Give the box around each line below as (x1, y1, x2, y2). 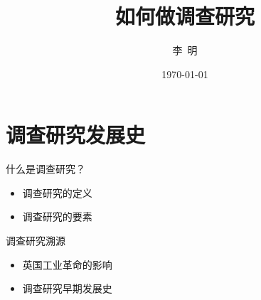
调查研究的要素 (22, 209, 92, 224)
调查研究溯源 (6, 233, 65, 248)
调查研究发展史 (6, 120, 146, 149)
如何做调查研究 (114, 1, 255, 31)
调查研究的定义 (22, 185, 92, 200)
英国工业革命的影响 (22, 257, 112, 272)
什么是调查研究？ (6, 161, 85, 176)
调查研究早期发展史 (22, 281, 112, 296)
